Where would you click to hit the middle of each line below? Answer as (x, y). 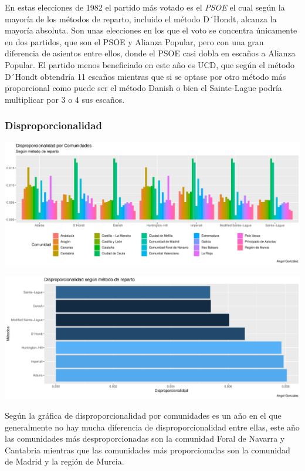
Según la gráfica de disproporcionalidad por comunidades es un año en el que (143, 416)
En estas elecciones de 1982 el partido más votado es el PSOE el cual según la (145, 7)
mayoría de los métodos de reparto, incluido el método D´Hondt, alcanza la (141, 18)
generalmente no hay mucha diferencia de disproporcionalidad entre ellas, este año (152, 427)
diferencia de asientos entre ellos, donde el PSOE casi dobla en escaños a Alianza (150, 53)
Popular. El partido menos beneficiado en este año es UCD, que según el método (150, 64)
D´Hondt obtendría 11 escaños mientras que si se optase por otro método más (145, 76)
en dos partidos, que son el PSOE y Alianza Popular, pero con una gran (134, 41)
